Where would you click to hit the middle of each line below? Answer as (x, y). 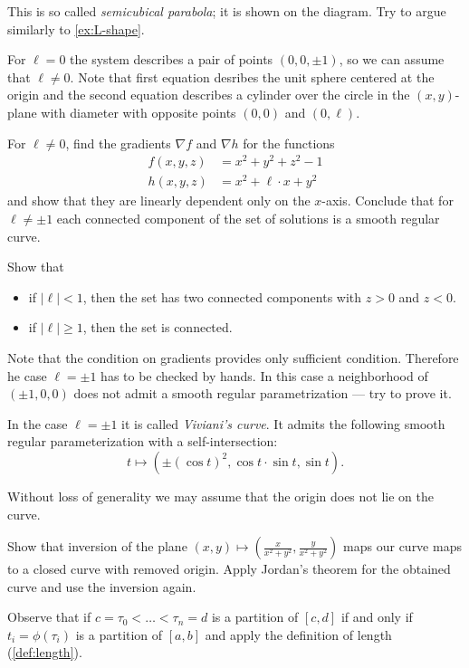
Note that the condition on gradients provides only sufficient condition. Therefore (233, 357)
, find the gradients (118, 143)
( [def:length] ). (45, 652)
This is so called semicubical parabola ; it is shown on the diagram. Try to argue (227, 11)
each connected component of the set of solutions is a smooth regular (248, 218)
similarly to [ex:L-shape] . (76, 29)
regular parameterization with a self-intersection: (143, 441)
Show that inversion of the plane (97, 546)
